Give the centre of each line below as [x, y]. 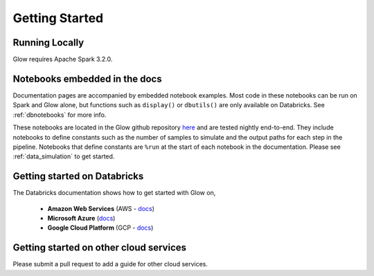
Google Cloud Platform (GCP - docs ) [100, 228]
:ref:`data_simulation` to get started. [64, 156]
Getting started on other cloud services [100, 248]
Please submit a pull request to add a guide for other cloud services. [110, 264]
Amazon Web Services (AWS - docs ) [101, 208]
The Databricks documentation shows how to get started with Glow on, [114, 193]
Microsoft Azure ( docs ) [81, 218]
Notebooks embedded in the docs [87, 79]
